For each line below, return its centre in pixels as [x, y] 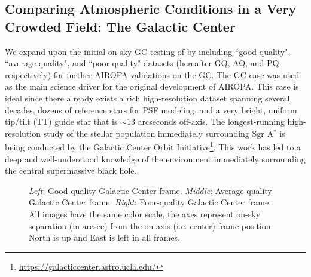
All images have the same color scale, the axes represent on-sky [145, 213]
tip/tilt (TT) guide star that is [61, 121]
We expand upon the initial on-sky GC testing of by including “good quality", [148, 51]
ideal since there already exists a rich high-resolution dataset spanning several [147, 98]
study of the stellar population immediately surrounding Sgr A [158, 133]
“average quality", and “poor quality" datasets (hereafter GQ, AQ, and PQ [142, 63]
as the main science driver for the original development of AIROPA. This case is [152, 86]
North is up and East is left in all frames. [104, 237]
